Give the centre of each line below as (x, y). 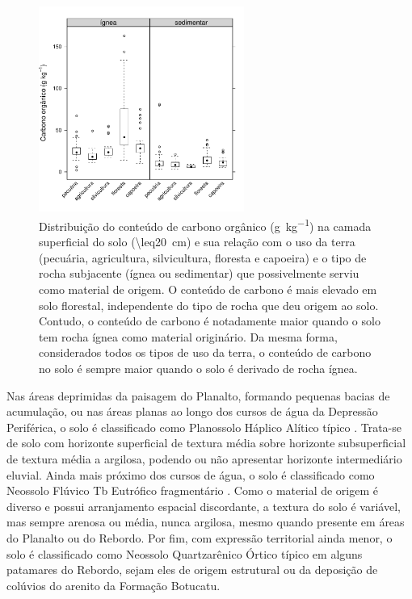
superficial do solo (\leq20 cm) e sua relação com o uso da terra (197, 242)
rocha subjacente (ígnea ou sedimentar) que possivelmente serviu (199, 273)
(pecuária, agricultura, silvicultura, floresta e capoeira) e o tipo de (203, 257)
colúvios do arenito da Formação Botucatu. (114, 585)
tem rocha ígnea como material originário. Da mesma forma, (188, 336)
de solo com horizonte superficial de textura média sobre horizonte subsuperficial (206, 443)
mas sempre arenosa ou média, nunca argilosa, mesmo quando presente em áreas (206, 522)
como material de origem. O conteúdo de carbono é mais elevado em (208, 289)
